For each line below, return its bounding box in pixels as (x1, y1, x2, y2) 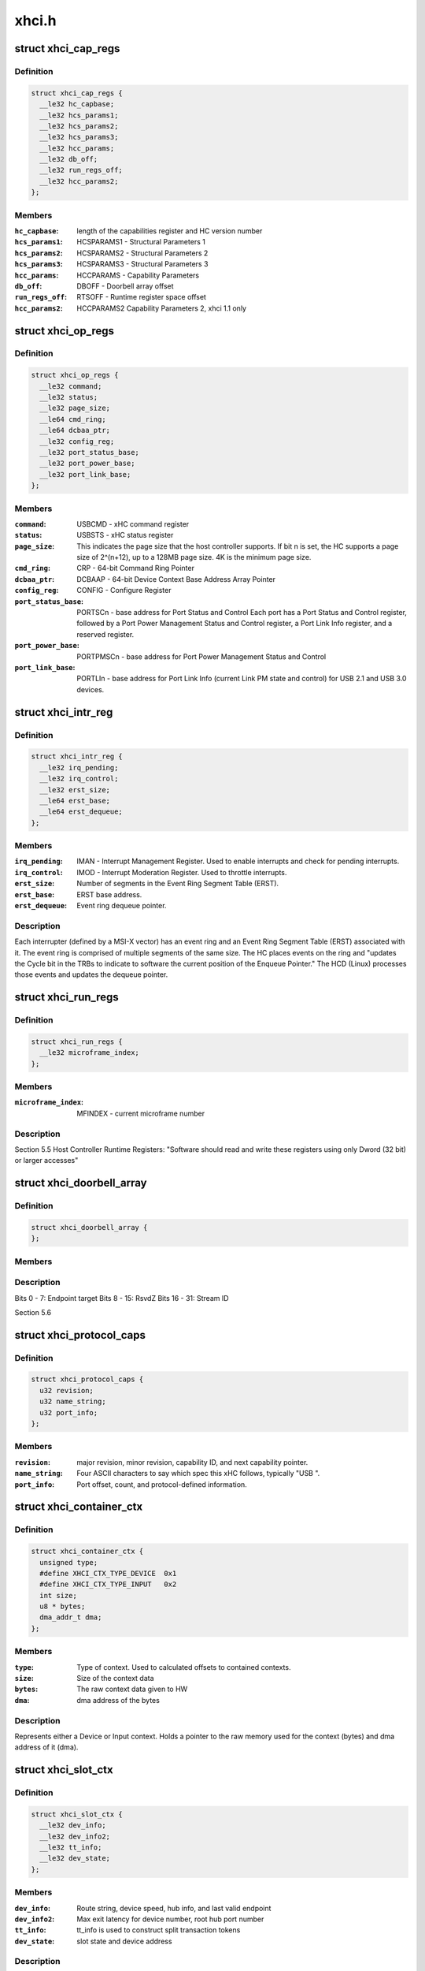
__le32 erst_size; (39, 785, 110, 794)
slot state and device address (76, 1936, 172, 1946)
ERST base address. (76, 889, 142, 899)
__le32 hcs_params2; (39, 121, 119, 130)
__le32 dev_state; (39, 1854, 110, 1863)
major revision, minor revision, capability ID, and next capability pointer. (76, 1457, 309, 1466)
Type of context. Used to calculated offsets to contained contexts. (76, 1662, 291, 1671)
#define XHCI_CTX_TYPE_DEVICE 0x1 (39, 1569, 177, 1578)
